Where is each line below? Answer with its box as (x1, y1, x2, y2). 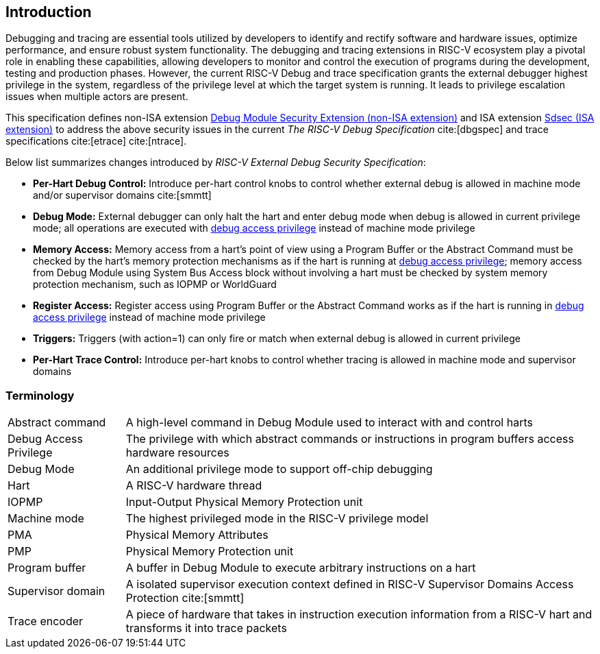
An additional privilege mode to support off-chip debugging (125, 462, 433, 476)
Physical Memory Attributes (125, 528, 268, 542)
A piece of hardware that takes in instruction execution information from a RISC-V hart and (125, 607, 592, 622)
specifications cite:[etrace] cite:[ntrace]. (5, 135, 187, 147)
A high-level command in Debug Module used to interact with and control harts (125, 415, 533, 430)
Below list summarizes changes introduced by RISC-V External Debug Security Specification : (5, 156, 426, 169)
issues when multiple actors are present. (5, 90, 188, 103)
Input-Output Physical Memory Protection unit (125, 495, 363, 509)
